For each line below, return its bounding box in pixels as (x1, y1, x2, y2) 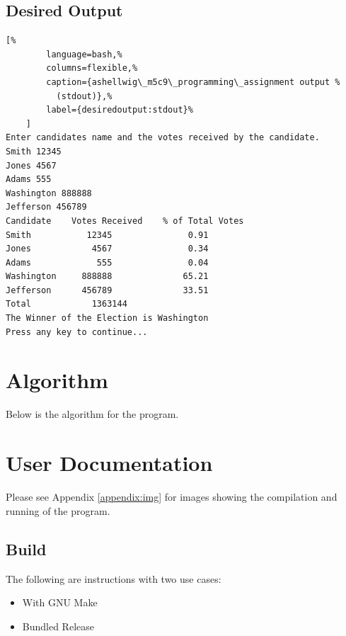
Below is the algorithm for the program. (6, 407, 179, 421)
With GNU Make (22, 595, 98, 610)
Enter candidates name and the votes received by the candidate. (6, 132, 320, 143)
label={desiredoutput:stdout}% (46, 105, 193, 115)
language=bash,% (46, 49, 122, 59)
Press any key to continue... (6, 326, 148, 337)
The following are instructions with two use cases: (6, 571, 221, 586)
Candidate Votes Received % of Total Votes (6, 215, 244, 226)
